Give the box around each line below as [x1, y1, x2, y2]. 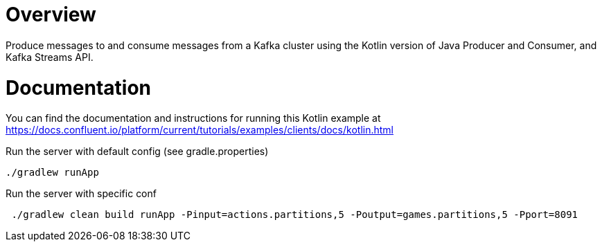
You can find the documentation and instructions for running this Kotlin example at [6, 112, 381, 125]
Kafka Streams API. [6, 51, 94, 63]
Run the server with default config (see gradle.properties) [6, 145, 269, 158]
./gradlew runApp [6, 167, 99, 179]
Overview [6, 3, 96, 26]
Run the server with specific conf [6, 187, 157, 200]
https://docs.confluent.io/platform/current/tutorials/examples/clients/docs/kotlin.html [6, 124, 393, 136]
